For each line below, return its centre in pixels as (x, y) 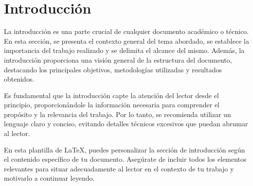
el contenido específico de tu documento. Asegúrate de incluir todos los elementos (125, 159)
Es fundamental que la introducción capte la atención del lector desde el (111, 95)
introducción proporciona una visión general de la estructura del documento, (118, 59)
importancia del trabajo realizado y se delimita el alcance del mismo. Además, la (124, 50)
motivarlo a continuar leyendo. (49, 178)
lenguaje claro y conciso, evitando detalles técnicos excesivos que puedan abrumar (126, 124)
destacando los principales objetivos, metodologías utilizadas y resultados (113, 69)
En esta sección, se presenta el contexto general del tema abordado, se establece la (126, 41)
